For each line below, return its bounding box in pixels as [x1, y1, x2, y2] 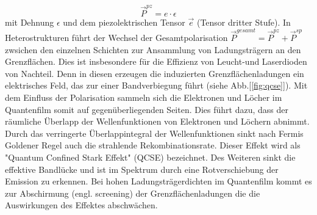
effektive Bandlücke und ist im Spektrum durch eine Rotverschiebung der [5, 162, 279, 175]
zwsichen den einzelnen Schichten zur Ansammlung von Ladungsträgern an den [5, 43, 301, 56]
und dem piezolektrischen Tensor [63, 15, 185, 28]
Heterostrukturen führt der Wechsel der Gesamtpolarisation [5, 31, 228, 44]
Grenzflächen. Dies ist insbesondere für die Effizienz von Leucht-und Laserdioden [5, 55, 307, 68]
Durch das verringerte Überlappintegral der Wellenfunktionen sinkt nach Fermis [5, 126, 304, 139]
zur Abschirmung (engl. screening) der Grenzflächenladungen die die [5, 186, 260, 199]
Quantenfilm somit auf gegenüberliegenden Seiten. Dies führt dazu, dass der [5, 103, 288, 115]
